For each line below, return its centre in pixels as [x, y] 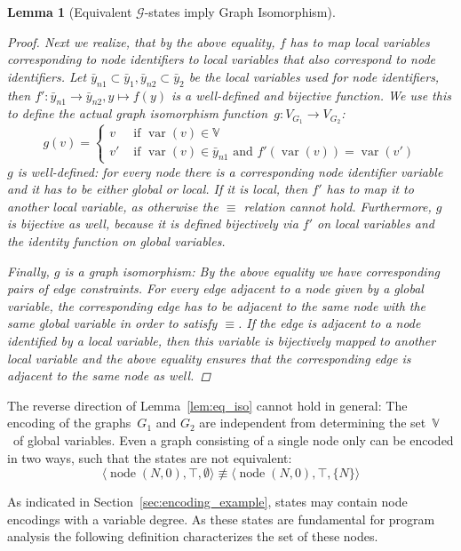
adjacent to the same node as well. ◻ [109, 375]
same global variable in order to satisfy [112, 323]
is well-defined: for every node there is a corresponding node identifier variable [230, 171]
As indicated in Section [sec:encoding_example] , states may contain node [207, 502]
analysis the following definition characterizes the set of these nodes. [193, 536]
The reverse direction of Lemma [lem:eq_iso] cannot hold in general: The [207, 405]
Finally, [28, 271]
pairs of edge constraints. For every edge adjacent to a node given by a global [215, 288]
